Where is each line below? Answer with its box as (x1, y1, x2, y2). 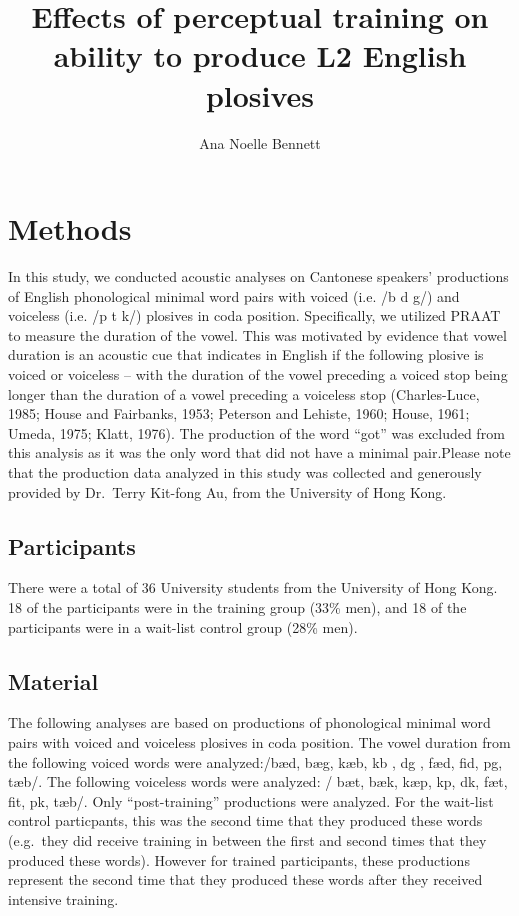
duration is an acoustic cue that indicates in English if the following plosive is (8, 344, 484, 365)
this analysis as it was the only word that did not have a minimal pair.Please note (8, 442, 511, 463)
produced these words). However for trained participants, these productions (8, 849, 470, 870)
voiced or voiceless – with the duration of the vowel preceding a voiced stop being (8, 364, 508, 384)
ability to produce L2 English (53, 35, 467, 76)
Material (8, 665, 99, 696)
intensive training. (8, 888, 119, 909)
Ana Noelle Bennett (199, 132, 321, 153)
